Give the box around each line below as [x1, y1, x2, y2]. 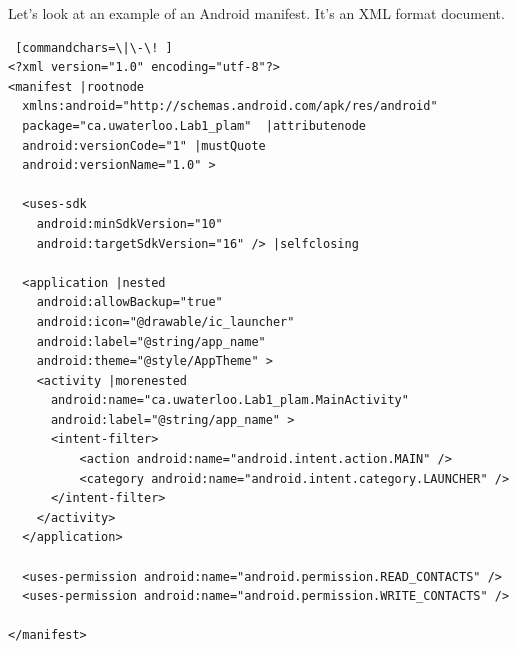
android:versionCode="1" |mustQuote [22, 138, 266, 153]
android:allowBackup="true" [36, 295, 223, 310]
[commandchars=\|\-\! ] [15, 40, 173, 55]
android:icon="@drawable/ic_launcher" [36, 314, 295, 329]
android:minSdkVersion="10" [36, 216, 223, 231]
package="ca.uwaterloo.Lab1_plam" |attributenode [22, 118, 366, 133]
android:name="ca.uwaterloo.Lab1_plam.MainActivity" [50, 393, 409, 408]
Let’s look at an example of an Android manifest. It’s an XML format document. [8, 3, 505, 23]
